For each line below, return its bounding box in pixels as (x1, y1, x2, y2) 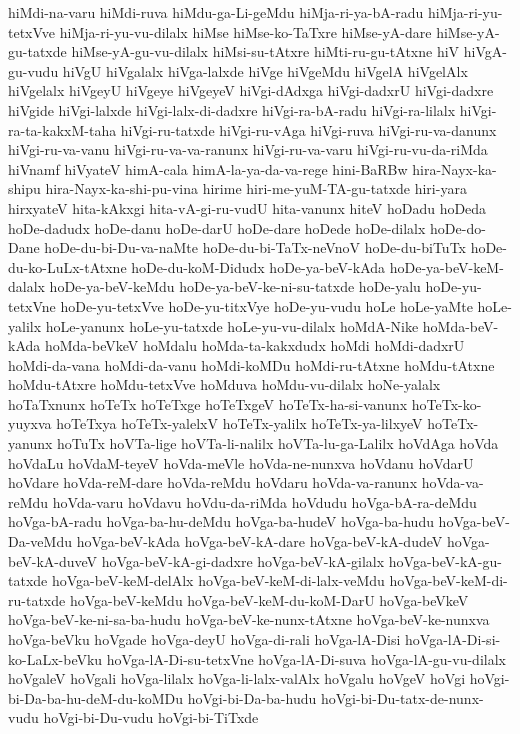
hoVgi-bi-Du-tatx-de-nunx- (320, 687, 484, 708)
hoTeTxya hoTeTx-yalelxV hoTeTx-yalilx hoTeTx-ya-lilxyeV (56, 413, 423, 434)
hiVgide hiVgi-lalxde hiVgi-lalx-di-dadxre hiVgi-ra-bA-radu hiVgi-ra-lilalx (8, 99, 456, 120)
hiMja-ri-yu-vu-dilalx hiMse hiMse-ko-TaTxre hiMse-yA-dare (59, 21, 432, 42)
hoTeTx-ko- (411, 393, 482, 414)
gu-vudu (8, 60, 59, 81)
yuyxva (8, 413, 52, 434)
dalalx (8, 276, 45, 297)
